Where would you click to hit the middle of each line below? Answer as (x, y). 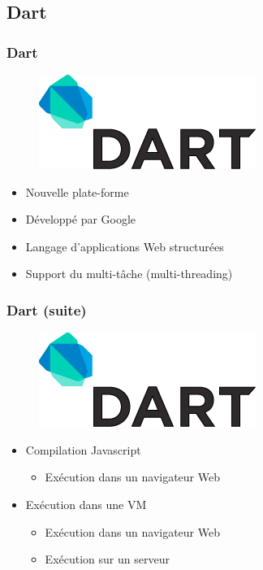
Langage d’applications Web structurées (125, 246)
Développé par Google (81, 219)
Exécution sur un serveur (107, 559)
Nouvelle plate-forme (77, 191)
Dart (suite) (47, 309)
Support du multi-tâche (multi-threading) (129, 274)
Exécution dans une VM (86, 504)
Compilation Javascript (83, 449)
